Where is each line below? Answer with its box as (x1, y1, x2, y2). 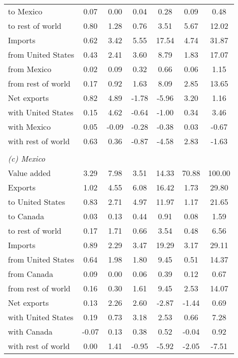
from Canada (8, 268, 54, 279)
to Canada (8, 210, 44, 222)
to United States (8, 196, 65, 207)
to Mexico (8, 5, 43, 17)
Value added (8, 167, 51, 179)
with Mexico (8, 121, 51, 132)
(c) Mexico (8, 153, 45, 164)
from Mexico (8, 63, 52, 75)
